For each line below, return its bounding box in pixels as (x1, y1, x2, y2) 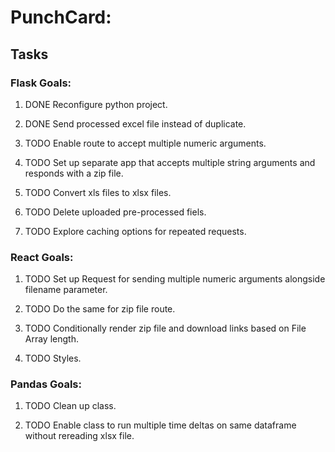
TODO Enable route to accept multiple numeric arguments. (24, 137, 267, 149)
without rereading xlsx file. (24, 430, 135, 442)
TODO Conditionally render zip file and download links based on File (24, 322, 307, 335)
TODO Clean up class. (24, 400, 117, 412)
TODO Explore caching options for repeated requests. (24, 225, 247, 237)
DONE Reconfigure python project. (24, 98, 168, 110)
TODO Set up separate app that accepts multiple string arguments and (24, 156, 316, 168)
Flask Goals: (10, 76, 72, 90)
